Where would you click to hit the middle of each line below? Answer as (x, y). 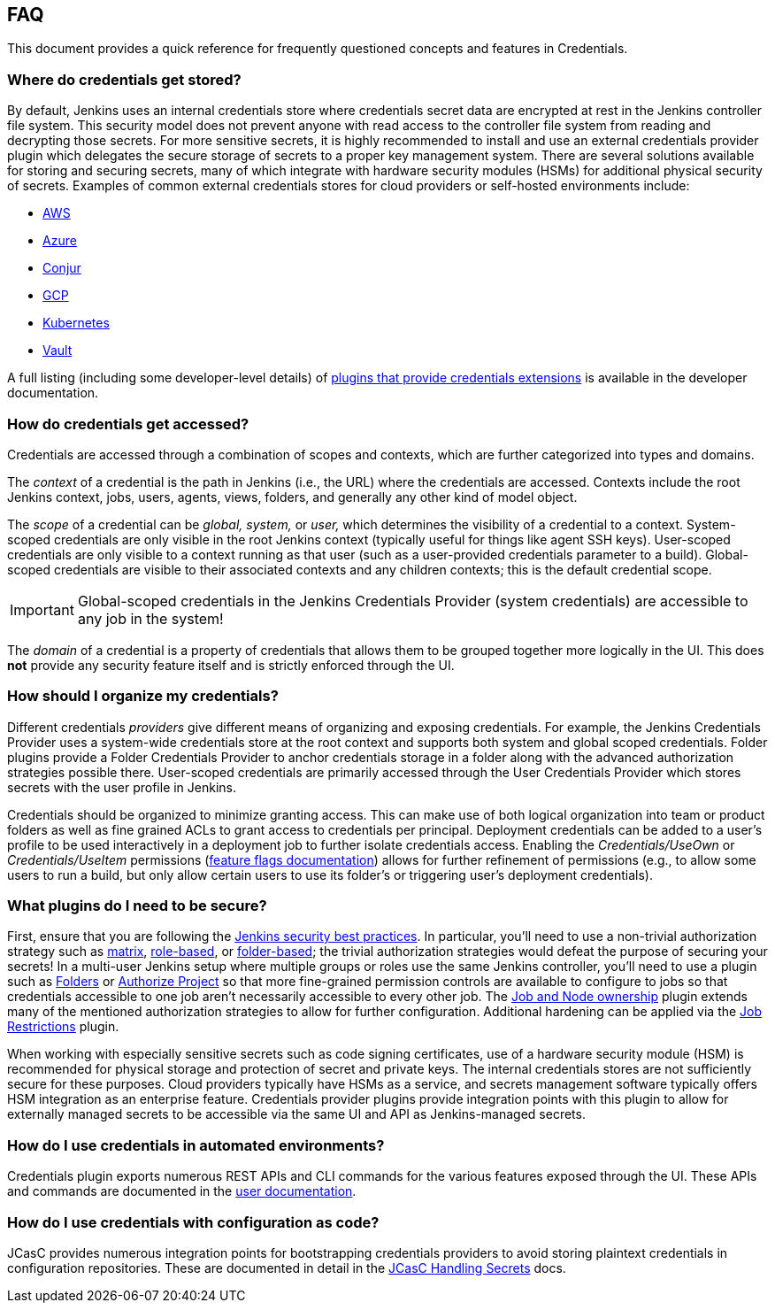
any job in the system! (150, 618)
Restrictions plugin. (63, 1027)
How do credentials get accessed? (128, 424)
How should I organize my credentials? (143, 696)
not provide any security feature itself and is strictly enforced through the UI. (231, 665)
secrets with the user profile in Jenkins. (122, 787)
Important (42, 609)
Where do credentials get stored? (124, 79)
